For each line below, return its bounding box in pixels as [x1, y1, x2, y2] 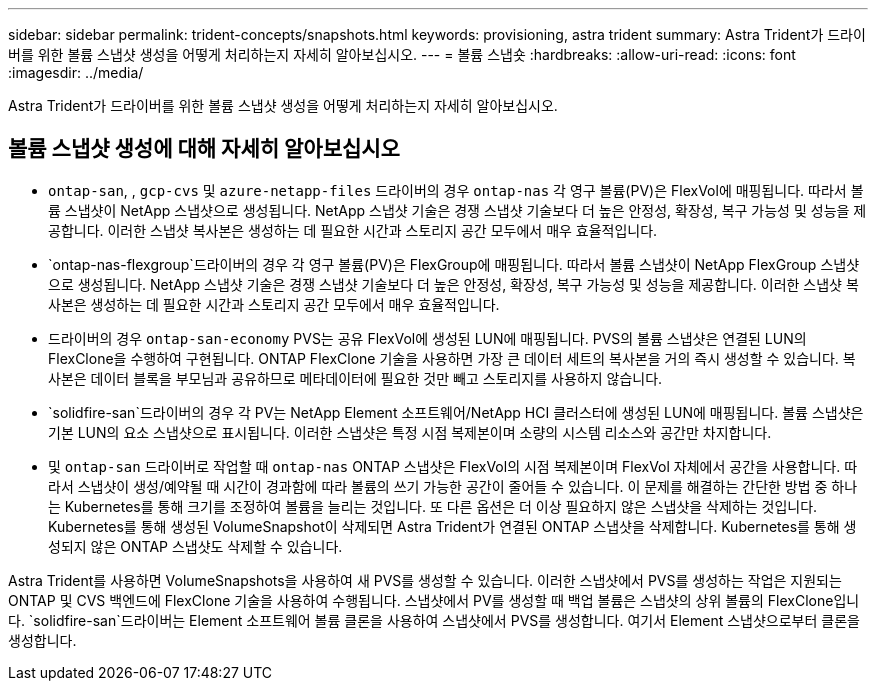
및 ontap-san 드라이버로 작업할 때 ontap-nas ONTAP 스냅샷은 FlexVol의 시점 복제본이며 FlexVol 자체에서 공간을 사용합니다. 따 [48, 457, 858, 475]
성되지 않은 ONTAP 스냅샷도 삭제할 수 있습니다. [48, 537, 343, 555]
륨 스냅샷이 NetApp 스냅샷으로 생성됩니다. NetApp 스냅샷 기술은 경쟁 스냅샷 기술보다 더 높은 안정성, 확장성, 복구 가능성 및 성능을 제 [48, 201, 867, 219]
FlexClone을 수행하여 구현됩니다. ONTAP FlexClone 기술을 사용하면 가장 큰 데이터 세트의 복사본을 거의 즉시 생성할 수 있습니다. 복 [48, 349, 856, 367]
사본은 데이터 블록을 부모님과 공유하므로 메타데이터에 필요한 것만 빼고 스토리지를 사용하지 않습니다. [48, 369, 663, 387]
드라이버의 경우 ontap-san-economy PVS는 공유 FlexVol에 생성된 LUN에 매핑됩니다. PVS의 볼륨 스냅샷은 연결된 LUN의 [48, 329, 807, 347]
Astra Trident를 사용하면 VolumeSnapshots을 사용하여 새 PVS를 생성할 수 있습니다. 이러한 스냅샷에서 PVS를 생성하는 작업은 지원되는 [8, 571, 842, 589]
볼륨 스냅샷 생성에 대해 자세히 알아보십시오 [8, 136, 400, 162]
